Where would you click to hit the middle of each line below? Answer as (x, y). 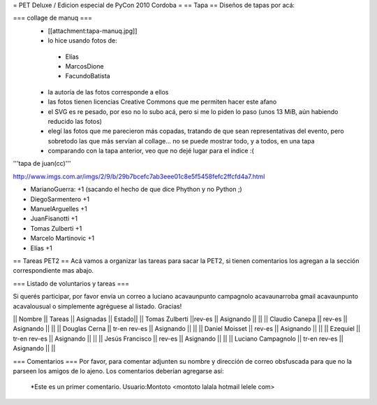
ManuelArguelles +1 (59, 209)
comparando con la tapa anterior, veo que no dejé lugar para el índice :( (151, 151)
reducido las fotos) (75, 121)
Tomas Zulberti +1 (56, 228)
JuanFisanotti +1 (54, 219)
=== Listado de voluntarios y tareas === (71, 283)
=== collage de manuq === (53, 18)
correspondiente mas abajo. (53, 271)
